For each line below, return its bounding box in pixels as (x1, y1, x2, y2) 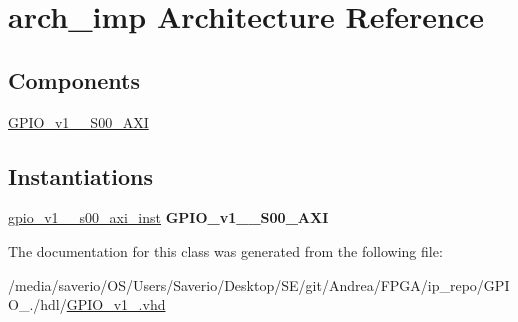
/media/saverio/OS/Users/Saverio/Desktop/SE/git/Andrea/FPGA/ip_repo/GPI (8, 274, 510, 295)
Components (8, 64, 140, 95)
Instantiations (8, 160, 153, 191)
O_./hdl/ (8, 294, 67, 315)
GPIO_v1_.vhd (66, 294, 166, 315)
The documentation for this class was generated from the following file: (8, 240, 443, 261)
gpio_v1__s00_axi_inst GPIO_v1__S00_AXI (8, 207, 329, 228)
